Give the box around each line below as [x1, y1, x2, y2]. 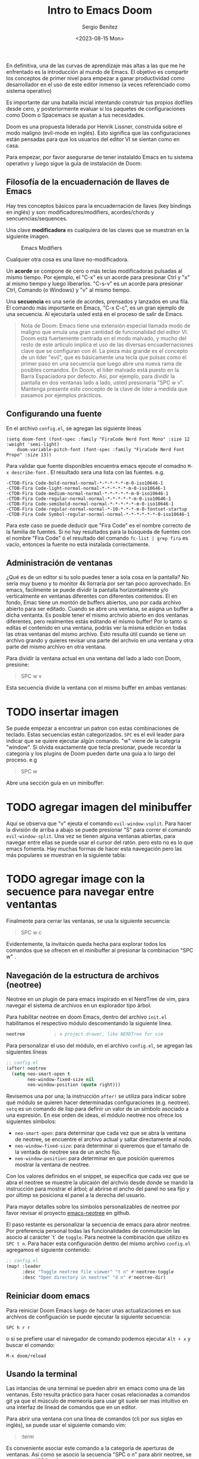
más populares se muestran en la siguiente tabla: [6, 852, 127, 859]
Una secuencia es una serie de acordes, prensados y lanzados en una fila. [6, 298, 189, 305]
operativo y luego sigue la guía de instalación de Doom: [6, 160, 143, 167]
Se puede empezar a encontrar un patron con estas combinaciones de [6, 724, 179, 732]
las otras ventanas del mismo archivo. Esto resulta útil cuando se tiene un [6, 630, 186, 638]
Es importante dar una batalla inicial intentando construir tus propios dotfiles [6, 99, 193, 106]
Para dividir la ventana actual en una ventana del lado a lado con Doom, [6, 655, 182, 662]
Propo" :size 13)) [6, 452, 52, 458]
